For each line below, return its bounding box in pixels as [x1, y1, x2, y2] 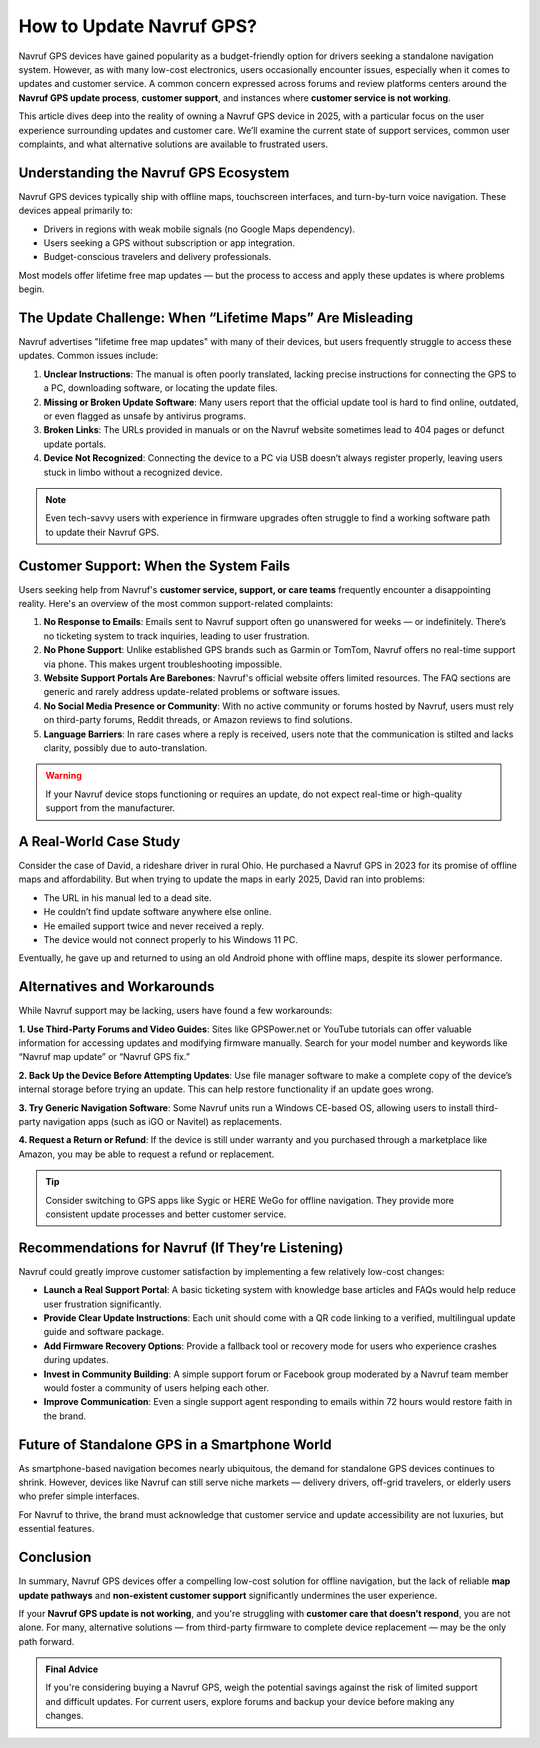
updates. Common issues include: [18, 350, 159, 362]
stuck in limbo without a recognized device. [43, 466, 224, 478]
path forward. [18, 1635, 75, 1647]
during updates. [43, 1354, 109, 1366]
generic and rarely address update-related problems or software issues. [43, 686, 341, 698]
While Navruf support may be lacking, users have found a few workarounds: [18, 1005, 333, 1017]
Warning [45, 770, 82, 782]
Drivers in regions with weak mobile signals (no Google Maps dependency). [43, 223, 355, 235]
